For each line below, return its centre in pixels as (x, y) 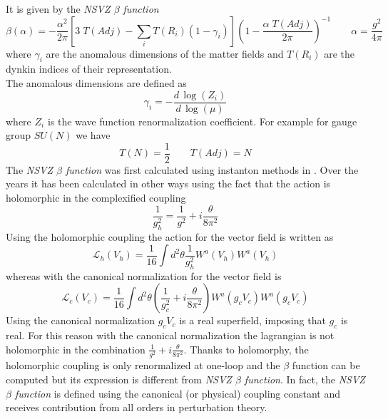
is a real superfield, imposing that (252, 320)
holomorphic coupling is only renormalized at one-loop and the (143, 365)
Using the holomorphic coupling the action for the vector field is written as (170, 236)
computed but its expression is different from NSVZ (119, 379)
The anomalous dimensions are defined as (96, 82)
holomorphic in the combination (76, 349)
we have (93, 135)
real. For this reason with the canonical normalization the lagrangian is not (170, 335)
